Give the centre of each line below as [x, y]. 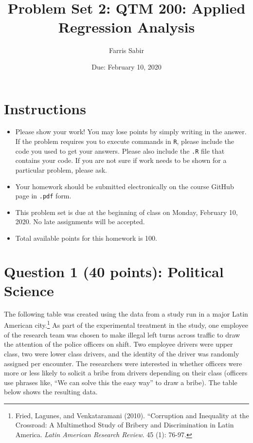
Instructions [45, 108]
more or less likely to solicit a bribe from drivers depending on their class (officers [126, 373]
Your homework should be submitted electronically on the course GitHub [125, 186]
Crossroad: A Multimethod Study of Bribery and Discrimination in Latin [125, 425]
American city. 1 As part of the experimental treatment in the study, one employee [126, 324]
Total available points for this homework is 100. [86, 238]
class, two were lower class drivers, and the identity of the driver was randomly [122, 353]
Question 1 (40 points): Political [114, 271]
